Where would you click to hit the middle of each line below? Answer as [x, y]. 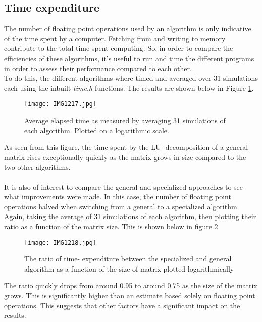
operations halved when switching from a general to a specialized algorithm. [122, 206]
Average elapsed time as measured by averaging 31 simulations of [125, 120]
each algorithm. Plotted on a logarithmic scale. [97, 130]
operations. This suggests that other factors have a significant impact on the [122, 305]
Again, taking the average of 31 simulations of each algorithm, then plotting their [130, 216]
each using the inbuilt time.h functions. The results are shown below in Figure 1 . [129, 88]
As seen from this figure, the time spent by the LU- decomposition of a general [126, 147]
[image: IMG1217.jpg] [61, 104]
